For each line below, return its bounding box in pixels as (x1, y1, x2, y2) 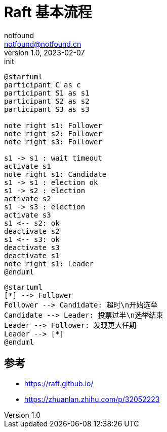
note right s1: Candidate (4, 170, 107, 178)
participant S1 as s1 (4, 88, 90, 97)
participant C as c (4, 80, 81, 89)
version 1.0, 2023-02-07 (4, 48, 85, 57)
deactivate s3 (4, 243, 60, 252)
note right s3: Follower (4, 137, 102, 146)
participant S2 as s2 (4, 97, 90, 105)
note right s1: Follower (4, 121, 102, 130)
